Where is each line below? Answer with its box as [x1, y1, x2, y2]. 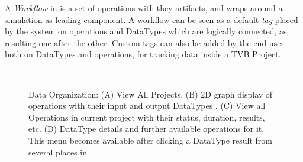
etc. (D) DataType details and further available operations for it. [28, 122, 265, 135]
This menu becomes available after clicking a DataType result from [28, 134, 272, 146]
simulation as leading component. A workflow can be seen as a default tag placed [5, 13, 298, 25]
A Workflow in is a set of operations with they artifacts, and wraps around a [5, 2, 283, 14]
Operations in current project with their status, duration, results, [28, 111, 265, 123]
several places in [28, 145, 87, 158]
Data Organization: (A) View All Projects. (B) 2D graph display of [28, 88, 273, 100]
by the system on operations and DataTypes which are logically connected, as [5, 25, 287, 37]
